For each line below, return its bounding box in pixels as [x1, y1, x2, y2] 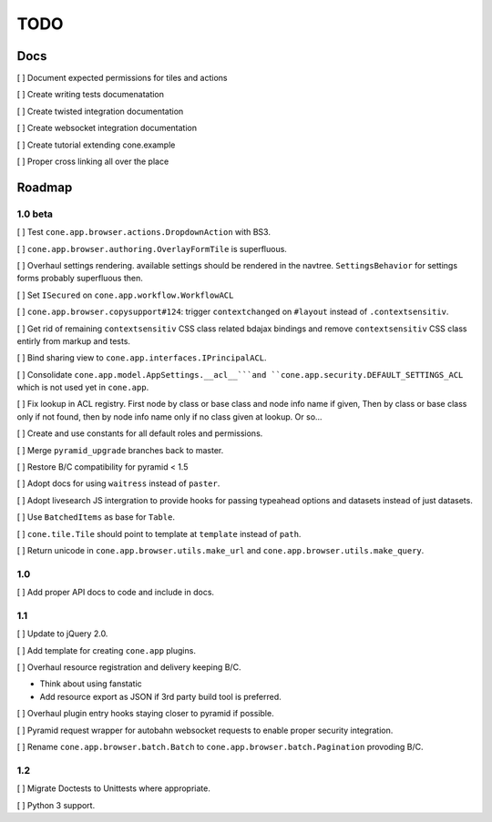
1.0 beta [16, 208, 54, 220]
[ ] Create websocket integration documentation [16, 123, 198, 134]
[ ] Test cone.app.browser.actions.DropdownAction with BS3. [16, 227, 271, 238]
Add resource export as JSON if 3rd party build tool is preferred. [39, 691, 282, 702]
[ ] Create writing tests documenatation [16, 89, 164, 100]
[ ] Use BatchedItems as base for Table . [16, 512, 175, 523]
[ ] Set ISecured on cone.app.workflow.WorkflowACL [16, 289, 234, 300]
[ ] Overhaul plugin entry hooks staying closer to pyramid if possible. [16, 708, 274, 719]
